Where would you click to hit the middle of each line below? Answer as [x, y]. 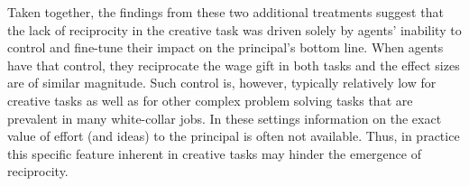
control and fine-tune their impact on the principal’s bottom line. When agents [225, 47]
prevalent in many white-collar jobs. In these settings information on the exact [225, 118]
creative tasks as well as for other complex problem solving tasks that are [210, 100]
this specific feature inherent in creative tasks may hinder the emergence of [214, 153]
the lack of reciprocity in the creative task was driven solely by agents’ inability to [234, 29]
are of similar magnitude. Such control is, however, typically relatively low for [222, 83]
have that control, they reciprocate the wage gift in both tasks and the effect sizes [234, 65]
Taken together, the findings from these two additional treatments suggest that [225, 12]
